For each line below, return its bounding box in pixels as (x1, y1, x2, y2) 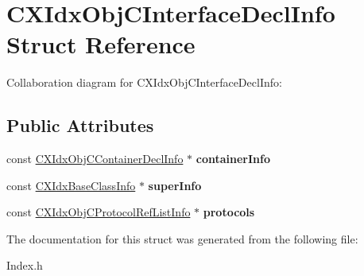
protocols (203, 204, 255, 220)
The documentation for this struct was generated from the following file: (6, 230, 358, 247)
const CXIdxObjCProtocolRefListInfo (6, 204, 191, 220)
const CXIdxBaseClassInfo (6, 177, 136, 193)
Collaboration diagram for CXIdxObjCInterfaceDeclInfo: (6, 74, 282, 91)
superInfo (148, 177, 202, 193)
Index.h (6, 257, 43, 274)
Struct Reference (6, 28, 196, 60)
